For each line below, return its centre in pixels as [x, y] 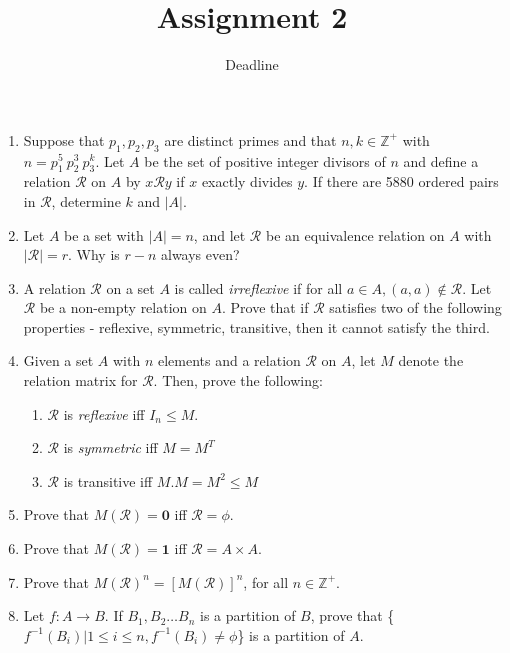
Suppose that [64, 139]
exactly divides [247, 181]
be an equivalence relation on [355, 234]
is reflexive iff [104, 413]
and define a [441, 160]
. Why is [94, 254]
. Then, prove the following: [238, 380]
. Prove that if [265, 307]
